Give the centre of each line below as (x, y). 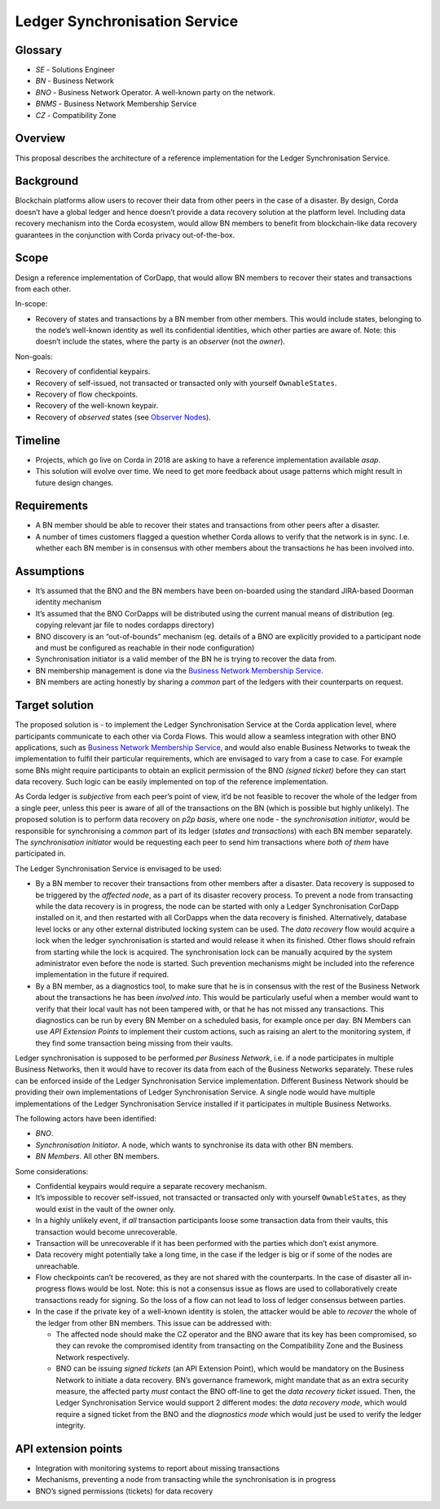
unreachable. (58, 1266)
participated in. (40, 853)
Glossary (39, 50)
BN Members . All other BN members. (97, 1156)
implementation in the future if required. (102, 975)
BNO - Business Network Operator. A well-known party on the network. (156, 92)
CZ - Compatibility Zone (76, 115)
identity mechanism (68, 602)
